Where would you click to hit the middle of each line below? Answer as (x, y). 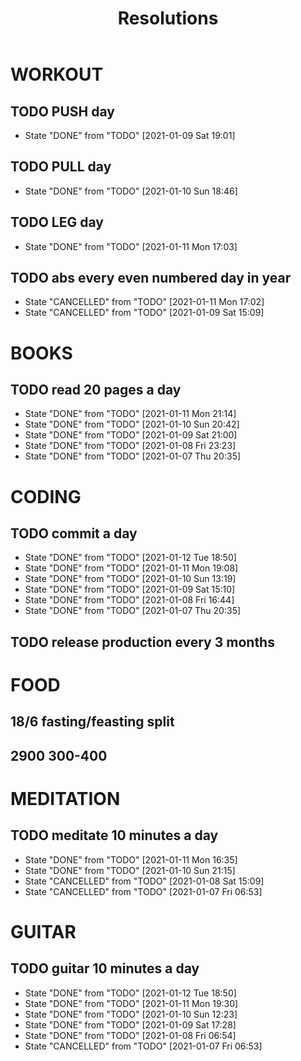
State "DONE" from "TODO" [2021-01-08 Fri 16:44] (129, 600)
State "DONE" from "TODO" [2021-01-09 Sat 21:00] (131, 435)
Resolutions (168, 18)
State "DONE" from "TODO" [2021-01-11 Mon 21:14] (130, 414)
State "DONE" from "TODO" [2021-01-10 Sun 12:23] (131, 1014)
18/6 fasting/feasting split (92, 722)
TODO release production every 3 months (142, 642)
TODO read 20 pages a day (96, 390)
